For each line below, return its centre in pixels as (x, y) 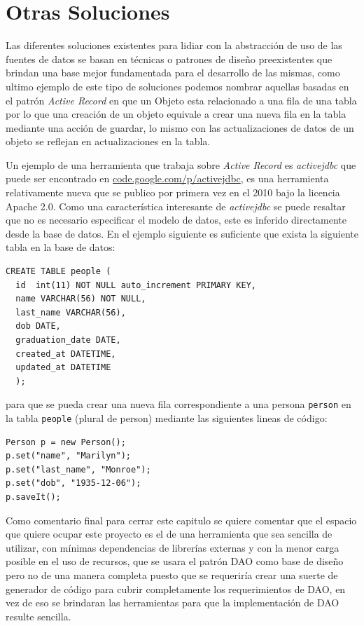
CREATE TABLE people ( (58, 272)
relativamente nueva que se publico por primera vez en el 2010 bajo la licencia (173, 192)
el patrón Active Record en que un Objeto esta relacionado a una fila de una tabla (181, 100)
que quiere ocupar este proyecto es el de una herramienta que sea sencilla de (169, 534)
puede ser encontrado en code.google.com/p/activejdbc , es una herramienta (167, 178)
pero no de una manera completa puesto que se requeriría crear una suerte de (172, 575)
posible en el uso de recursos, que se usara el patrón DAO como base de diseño (175, 561)
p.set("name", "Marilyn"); (68, 456)
